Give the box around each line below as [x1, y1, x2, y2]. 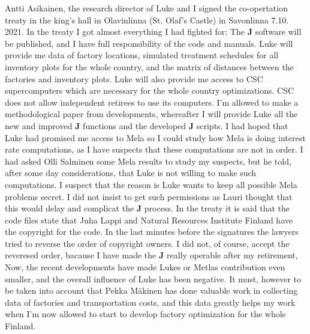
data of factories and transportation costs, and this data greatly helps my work [5, 296, 296, 308]
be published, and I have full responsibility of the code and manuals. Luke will [5, 37, 293, 49]
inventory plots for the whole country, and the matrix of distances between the [5, 60, 294, 73]
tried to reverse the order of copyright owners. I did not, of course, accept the [5, 237, 290, 249]
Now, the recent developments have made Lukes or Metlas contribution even [5, 261, 285, 273]
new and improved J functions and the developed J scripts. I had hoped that [5, 119, 288, 132]
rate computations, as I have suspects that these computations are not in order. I [5, 143, 303, 156]
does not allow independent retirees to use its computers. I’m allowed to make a [5, 96, 299, 108]
